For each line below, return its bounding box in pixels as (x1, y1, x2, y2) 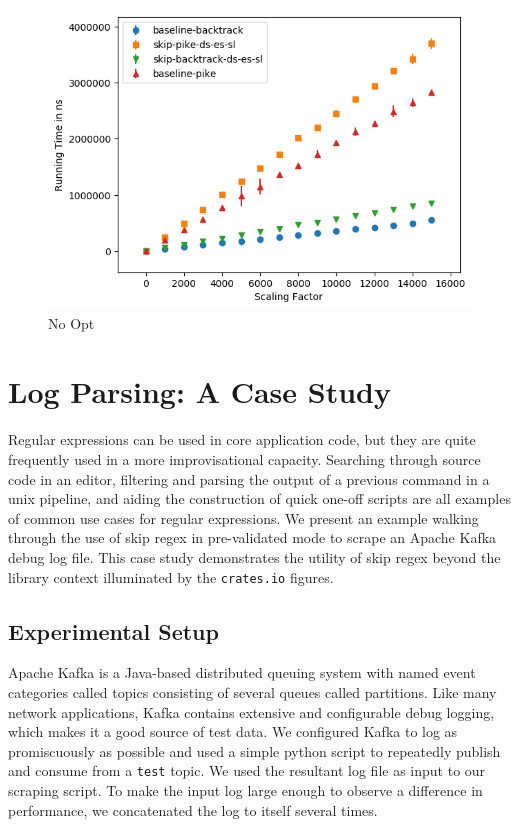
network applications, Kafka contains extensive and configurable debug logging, (8, 701, 495, 722)
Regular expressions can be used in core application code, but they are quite (8, 429, 476, 450)
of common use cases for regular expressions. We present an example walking (8, 507, 479, 528)
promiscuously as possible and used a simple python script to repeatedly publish (8, 740, 501, 761)
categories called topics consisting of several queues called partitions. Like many (8, 682, 497, 702)
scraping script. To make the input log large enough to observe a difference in (8, 780, 483, 801)
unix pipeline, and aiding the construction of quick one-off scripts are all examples (8, 488, 511, 509)
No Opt (48, 312, 95, 333)
